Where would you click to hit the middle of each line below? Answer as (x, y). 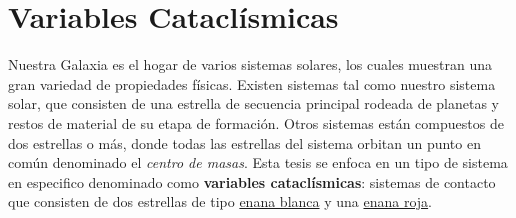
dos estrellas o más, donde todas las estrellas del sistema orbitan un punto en (244, 142)
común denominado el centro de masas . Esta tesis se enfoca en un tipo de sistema (258, 162)
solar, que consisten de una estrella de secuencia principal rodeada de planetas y (253, 103)
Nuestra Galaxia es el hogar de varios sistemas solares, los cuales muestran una (250, 64)
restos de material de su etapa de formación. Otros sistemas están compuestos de (256, 122)
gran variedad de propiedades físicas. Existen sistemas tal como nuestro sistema (252, 83)
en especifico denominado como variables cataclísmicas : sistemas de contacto (252, 181)
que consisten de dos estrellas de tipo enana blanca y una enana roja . (220, 201)
